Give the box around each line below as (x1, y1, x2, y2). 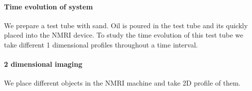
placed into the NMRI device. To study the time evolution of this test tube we (4, 30, 244, 40)
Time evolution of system (4, 1, 93, 11)
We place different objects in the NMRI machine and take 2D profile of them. (4, 78, 241, 88)
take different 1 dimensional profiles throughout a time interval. (4, 39, 198, 49)
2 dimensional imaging (4, 59, 83, 69)
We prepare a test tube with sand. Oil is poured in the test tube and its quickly (4, 20, 248, 30)
